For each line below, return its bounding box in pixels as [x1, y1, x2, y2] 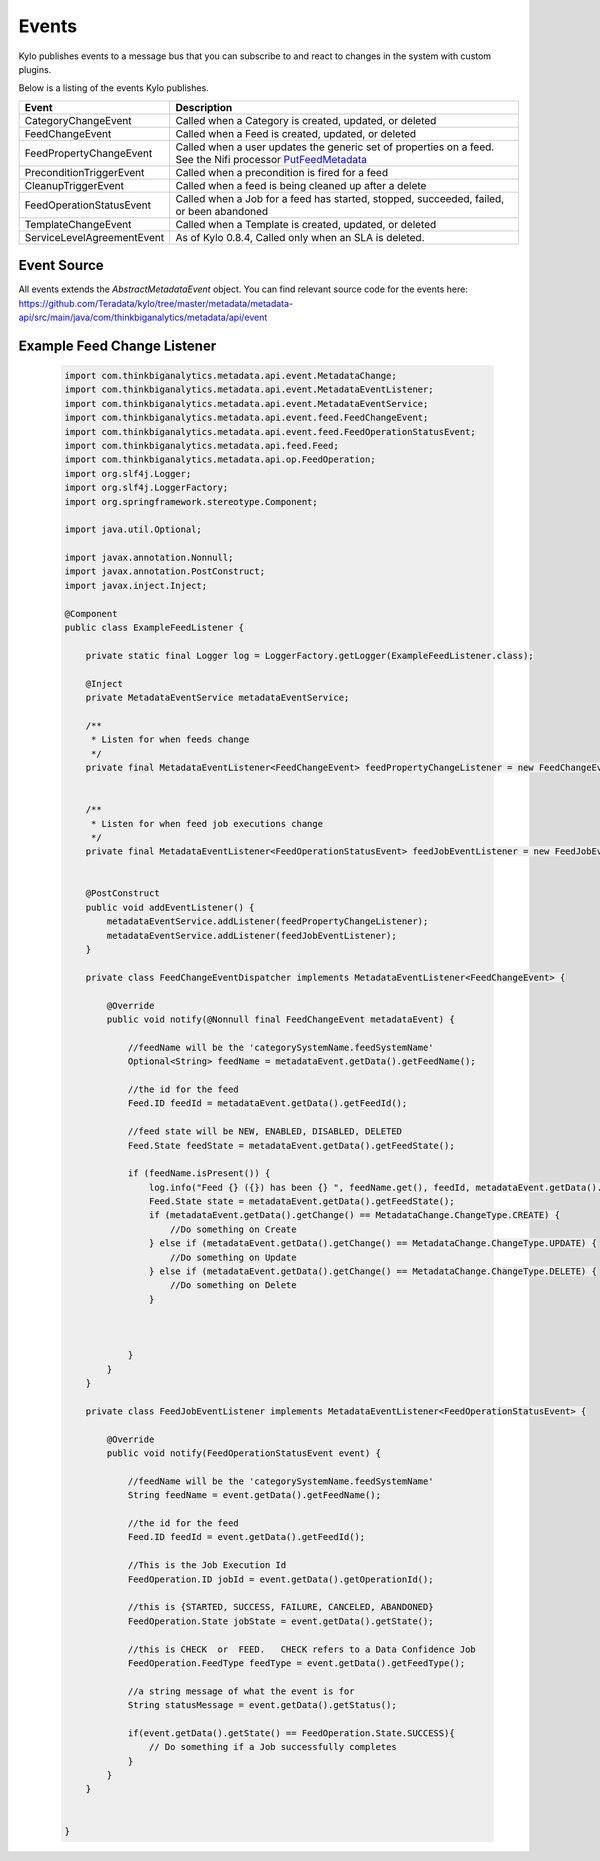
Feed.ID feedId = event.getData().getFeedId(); [127, 1531, 366, 1543]
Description [175, 100, 233, 114]
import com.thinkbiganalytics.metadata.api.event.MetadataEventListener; [64, 384, 434, 395]
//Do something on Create [170, 1223, 297, 1235]
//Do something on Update [170, 1251, 297, 1263]
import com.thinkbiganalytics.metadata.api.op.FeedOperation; [64, 454, 376, 465]
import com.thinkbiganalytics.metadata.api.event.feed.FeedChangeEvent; [64, 412, 429, 424]
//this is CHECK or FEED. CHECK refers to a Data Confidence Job [127, 1643, 477, 1655]
